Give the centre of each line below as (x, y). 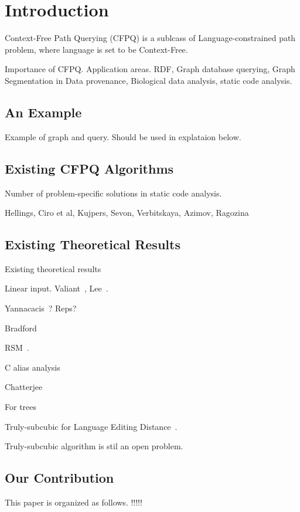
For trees (21, 407)
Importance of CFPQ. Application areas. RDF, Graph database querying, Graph (150, 69)
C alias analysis (33, 367)
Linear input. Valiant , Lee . (57, 288)
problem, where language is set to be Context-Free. (96, 49)
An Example (43, 112)
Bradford (21, 328)
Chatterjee (24, 387)
